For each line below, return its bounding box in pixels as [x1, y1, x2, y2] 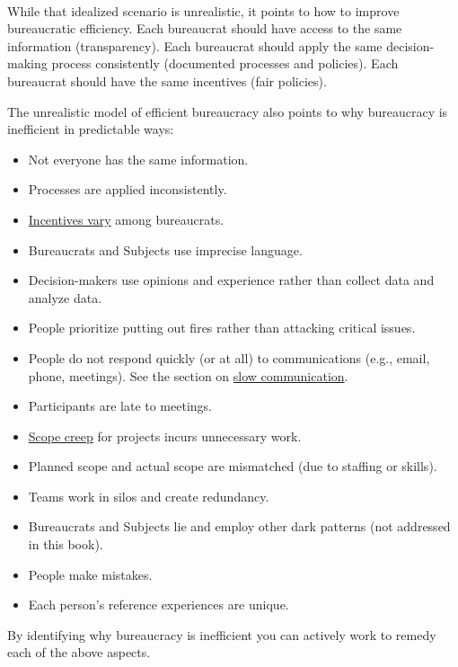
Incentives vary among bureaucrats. [28, 209, 225, 228]
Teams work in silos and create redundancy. [28, 486, 269, 505]
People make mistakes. [28, 565, 153, 583]
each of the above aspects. [7, 643, 151, 662]
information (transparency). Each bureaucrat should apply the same [7, 36, 383, 55]
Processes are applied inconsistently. [28, 180, 227, 199]
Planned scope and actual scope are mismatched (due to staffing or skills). [28, 457, 437, 476]
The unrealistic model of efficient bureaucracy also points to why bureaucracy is [7, 102, 448, 120]
